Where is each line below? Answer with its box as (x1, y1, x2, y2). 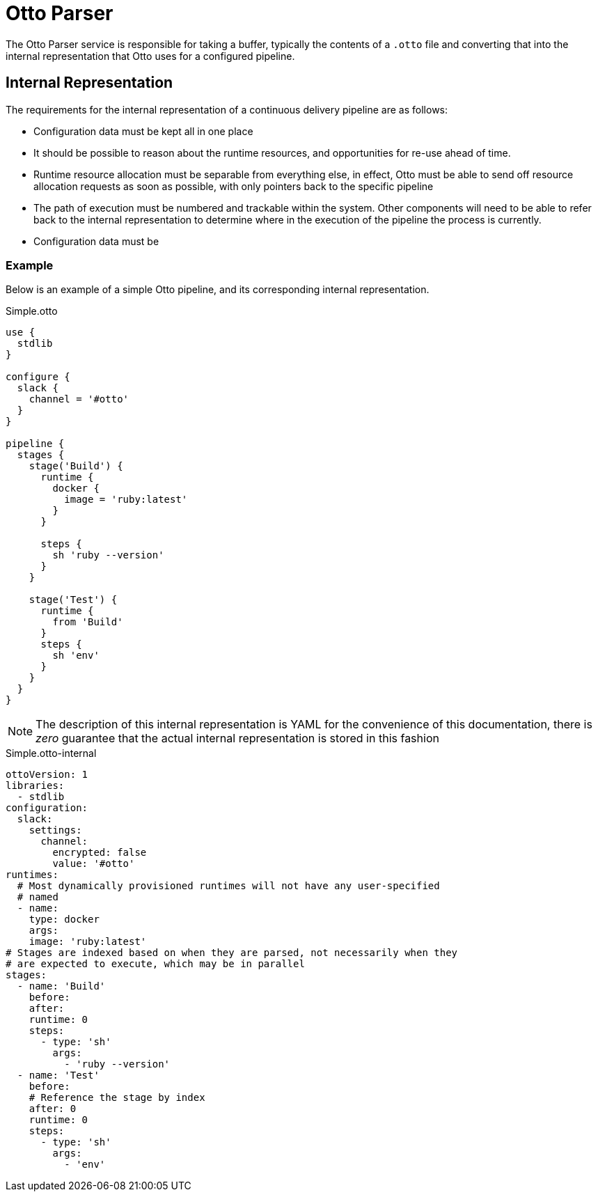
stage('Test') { (29, 594, 118, 606)
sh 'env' (52, 650, 100, 662)
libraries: (6, 780, 65, 792)
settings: (29, 824, 82, 836)
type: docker (29, 914, 100, 925)
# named (17, 891, 58, 903)
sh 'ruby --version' (52, 549, 164, 561)
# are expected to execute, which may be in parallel (6, 958, 305, 970)
